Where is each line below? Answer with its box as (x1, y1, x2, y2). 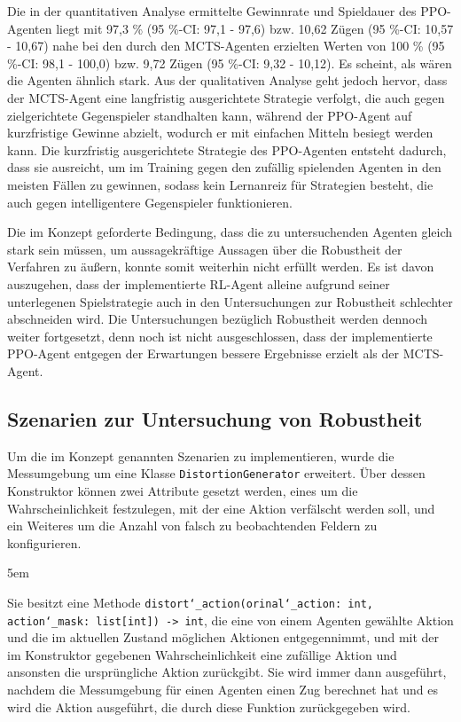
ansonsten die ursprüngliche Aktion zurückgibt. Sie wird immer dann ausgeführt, (7, 663, 447, 681)
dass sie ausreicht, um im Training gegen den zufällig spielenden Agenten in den (7, 158, 441, 177)
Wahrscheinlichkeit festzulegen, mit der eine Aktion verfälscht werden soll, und (7, 498, 435, 517)
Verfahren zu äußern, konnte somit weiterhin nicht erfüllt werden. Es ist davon (7, 257, 434, 276)
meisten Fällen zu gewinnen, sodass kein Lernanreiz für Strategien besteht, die (7, 175, 434, 193)
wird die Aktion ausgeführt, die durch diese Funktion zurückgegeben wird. (7, 697, 410, 716)
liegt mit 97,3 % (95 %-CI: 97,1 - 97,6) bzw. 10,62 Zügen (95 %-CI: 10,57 (56, 19, 454, 37)
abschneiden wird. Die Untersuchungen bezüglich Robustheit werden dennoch (7, 310, 428, 328)
